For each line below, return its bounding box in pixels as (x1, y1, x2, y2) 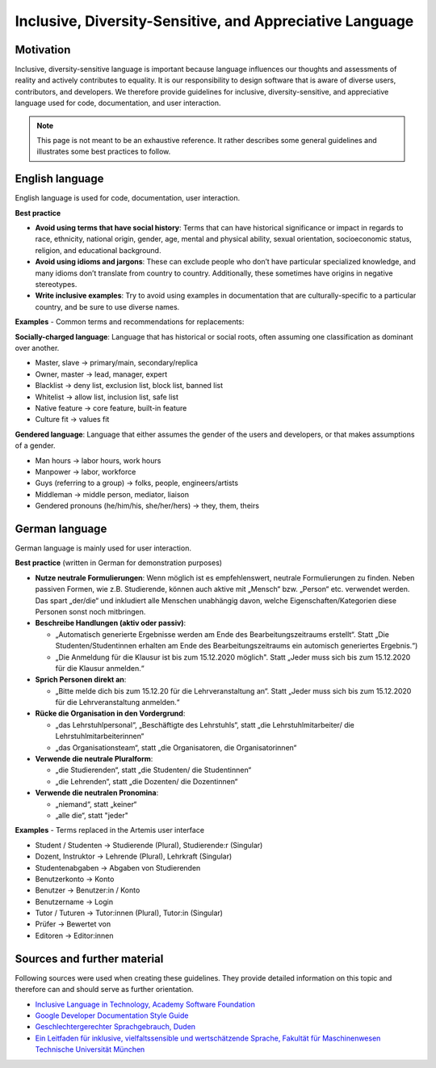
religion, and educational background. (35, 245, 161, 255)
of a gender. (15, 441, 56, 450)
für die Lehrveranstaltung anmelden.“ (55, 698, 181, 707)
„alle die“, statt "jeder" (55, 810, 128, 820)
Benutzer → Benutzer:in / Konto (35, 885, 140, 895)
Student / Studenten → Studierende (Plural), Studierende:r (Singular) (35, 840, 263, 850)
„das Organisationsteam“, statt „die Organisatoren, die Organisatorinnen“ (55, 742, 297, 752)
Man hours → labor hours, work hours (35, 455, 161, 465)
